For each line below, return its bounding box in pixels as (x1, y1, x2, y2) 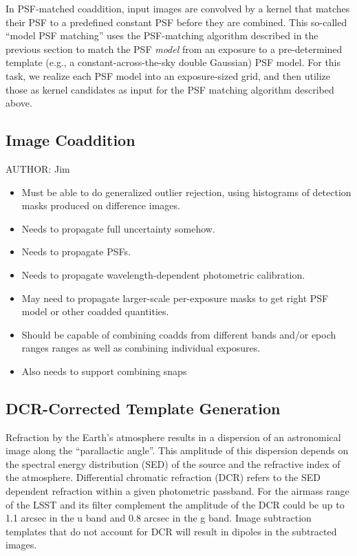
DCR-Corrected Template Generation (6, 397, 281, 418)
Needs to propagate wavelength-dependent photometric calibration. (21, 267, 305, 281)
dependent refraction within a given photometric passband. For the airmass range (6, 484, 349, 498)
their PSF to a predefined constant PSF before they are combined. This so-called (6, 14, 347, 29)
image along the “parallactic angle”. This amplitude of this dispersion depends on (6, 443, 349, 458)
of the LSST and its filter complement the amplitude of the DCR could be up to (6, 497, 345, 511)
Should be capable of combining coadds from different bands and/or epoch (21, 327, 336, 341)
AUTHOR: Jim (6, 161, 70, 175)
